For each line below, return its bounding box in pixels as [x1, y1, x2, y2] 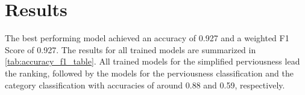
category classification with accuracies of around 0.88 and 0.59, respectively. [5, 78, 285, 91]
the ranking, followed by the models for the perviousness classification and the [5, 66, 294, 79]
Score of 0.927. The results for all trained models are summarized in [5, 43, 256, 56]
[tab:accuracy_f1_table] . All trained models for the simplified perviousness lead [5, 55, 300, 68]
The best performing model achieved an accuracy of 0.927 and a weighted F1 [5, 32, 289, 44]
